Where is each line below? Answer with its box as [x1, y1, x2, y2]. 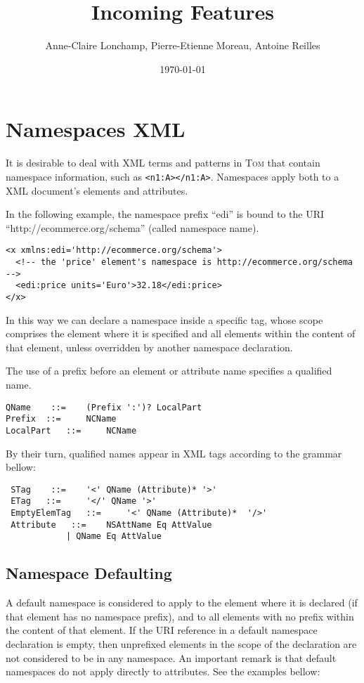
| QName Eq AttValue [65, 531, 162, 542]
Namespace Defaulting [6, 562, 172, 584]
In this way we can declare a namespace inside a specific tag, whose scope [6, 312, 323, 327]
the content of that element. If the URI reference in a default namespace [6, 623, 318, 637]
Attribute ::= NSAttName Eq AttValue [11, 519, 212, 530]
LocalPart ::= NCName [6, 425, 137, 436]
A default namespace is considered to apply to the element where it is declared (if [6, 595, 358, 610]
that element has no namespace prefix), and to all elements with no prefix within [6, 609, 354, 623]
